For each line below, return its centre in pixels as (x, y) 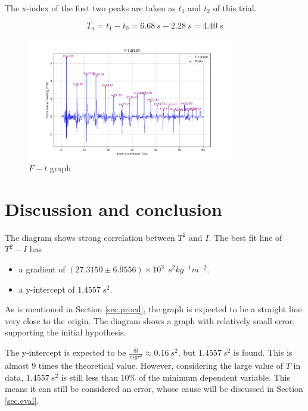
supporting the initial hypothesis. (66, 332)
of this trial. (235, 8)
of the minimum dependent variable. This (214, 377)
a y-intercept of (47, 289)
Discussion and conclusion (113, 208)
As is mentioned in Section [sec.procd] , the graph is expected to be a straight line (153, 309)
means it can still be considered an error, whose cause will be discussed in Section (154, 389)
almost (17, 365)
